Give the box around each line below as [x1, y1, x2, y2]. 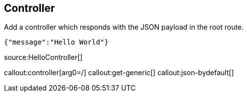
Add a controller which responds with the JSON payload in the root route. [4, 23, 244, 32]
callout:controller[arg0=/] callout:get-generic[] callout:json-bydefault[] [4, 68, 234, 77]
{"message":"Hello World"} [4, 38, 109, 47]
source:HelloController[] [4, 53, 83, 62]
